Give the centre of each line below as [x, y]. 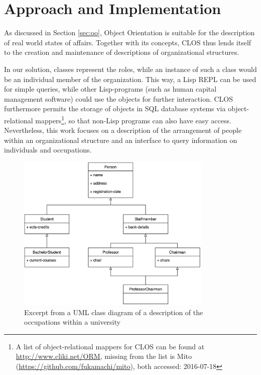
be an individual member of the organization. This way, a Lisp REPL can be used [130, 79]
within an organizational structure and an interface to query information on [121, 140]
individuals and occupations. [48, 150]
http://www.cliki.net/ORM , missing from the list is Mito [104, 356]
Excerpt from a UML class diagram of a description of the [114, 312]
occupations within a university [72, 322]
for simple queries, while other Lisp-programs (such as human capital [110, 89]
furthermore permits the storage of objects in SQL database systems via [115, 108]
